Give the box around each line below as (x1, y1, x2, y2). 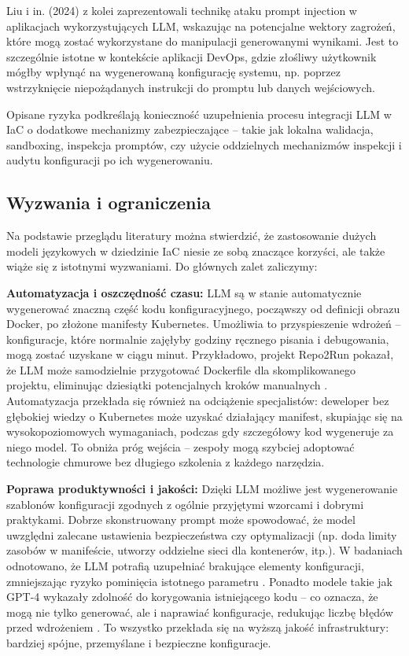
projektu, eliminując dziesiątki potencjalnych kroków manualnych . (6, 377, 328, 393)
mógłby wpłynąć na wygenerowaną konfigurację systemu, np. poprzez (6, 64, 341, 80)
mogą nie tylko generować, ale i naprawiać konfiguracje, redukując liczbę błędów (6, 603, 393, 620)
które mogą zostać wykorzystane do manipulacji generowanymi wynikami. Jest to (6, 33, 399, 50)
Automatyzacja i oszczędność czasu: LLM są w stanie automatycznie (6, 284, 362, 300)
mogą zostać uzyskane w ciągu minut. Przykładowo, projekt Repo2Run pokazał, (6, 346, 394, 363)
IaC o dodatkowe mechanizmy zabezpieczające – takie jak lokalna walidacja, (6, 121, 374, 138)
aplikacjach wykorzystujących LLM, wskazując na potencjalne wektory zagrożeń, (6, 17, 396, 34)
